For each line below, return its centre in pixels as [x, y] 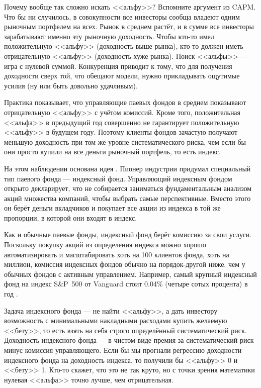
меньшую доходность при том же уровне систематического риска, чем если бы [125, 141]
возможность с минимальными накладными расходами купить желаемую [116, 320]
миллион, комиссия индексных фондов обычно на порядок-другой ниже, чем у [125, 264]
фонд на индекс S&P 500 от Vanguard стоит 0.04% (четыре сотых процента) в [126, 284]
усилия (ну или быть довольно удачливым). [71, 85]
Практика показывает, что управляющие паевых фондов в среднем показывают [125, 102]
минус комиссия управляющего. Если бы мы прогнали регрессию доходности [123, 350]
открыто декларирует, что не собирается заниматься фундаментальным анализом [128, 188]
